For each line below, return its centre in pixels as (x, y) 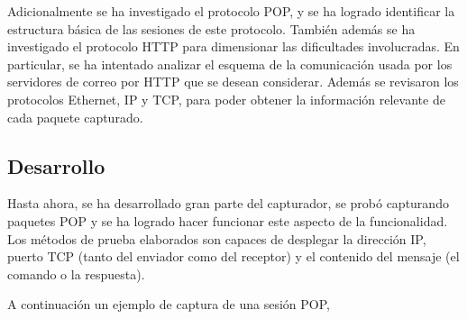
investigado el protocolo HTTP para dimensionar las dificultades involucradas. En (233, 46)
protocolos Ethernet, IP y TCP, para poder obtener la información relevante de (226, 99)
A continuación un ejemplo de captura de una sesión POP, (169, 304)
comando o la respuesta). (76, 273)
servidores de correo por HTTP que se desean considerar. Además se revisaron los (233, 82)
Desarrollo (56, 165)
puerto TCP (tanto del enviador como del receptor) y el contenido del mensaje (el (233, 256)
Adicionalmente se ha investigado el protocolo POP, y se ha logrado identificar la (231, 11)
